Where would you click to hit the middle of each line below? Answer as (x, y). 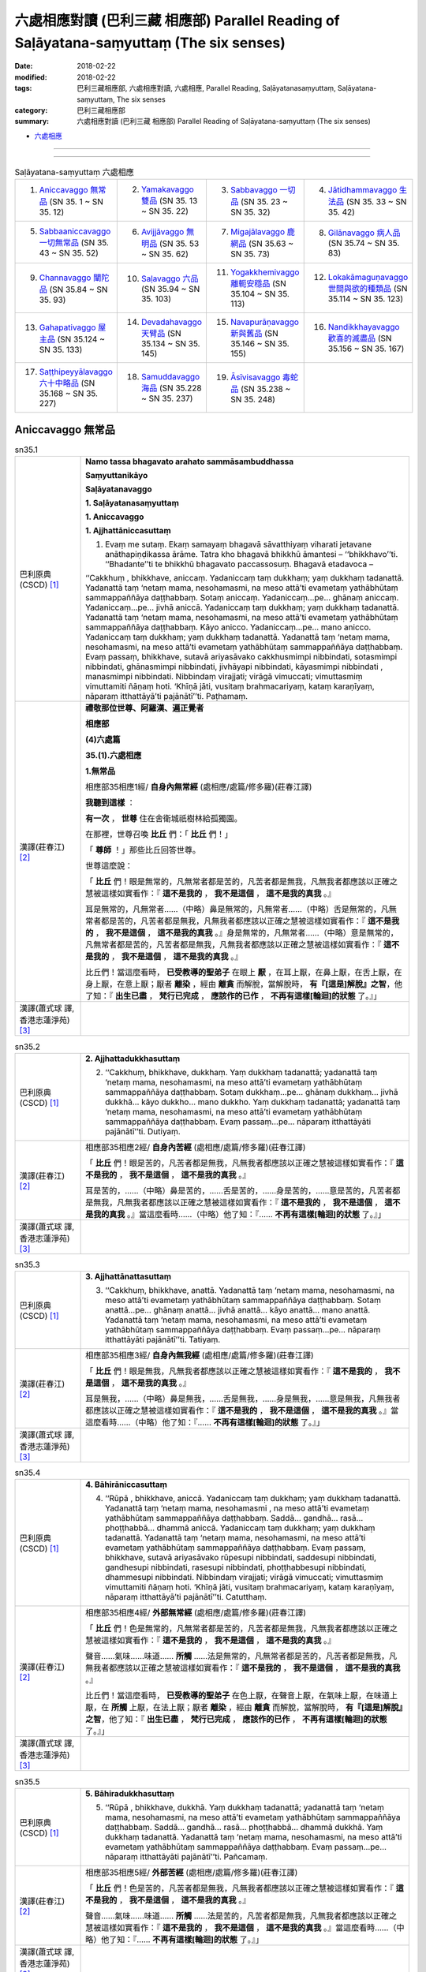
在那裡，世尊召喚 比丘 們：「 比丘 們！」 (159, 835)
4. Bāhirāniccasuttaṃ (126, 1485)
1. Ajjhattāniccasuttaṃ (128, 531)
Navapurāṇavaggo (265, 322)
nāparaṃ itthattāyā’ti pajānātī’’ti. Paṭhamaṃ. (167, 697)
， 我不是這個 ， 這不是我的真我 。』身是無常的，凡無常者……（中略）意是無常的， (247, 933)
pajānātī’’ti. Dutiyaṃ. (143, 1131)
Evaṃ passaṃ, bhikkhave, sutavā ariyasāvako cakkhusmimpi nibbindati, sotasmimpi (241, 657)
